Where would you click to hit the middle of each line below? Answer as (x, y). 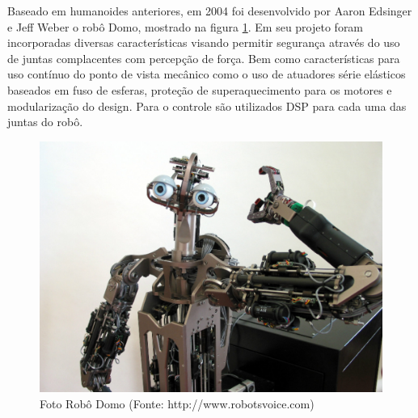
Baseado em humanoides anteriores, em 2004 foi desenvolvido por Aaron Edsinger (210, 11)
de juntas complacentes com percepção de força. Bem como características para (204, 58)
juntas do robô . (45, 122)
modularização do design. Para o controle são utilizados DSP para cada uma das (207, 106)
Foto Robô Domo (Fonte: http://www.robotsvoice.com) (177, 403)
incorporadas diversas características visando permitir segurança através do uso (204, 42)
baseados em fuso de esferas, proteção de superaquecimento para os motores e (200, 89)
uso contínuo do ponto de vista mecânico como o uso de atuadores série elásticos (207, 74)
